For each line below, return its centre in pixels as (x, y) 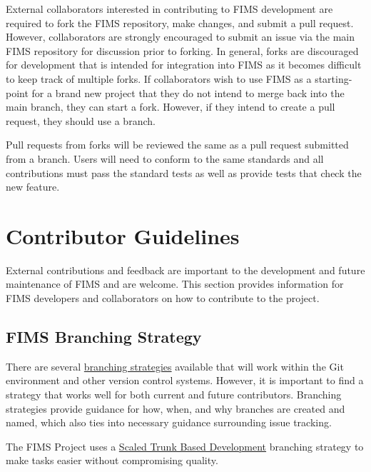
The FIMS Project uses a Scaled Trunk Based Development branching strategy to (185, 446)
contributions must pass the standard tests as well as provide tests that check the (184, 172)
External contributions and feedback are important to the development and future (185, 270)
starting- (334, 78)
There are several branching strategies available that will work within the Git (175, 366)
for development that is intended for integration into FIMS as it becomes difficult (184, 65)
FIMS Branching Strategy (104, 337)
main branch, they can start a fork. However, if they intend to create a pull (171, 107)
